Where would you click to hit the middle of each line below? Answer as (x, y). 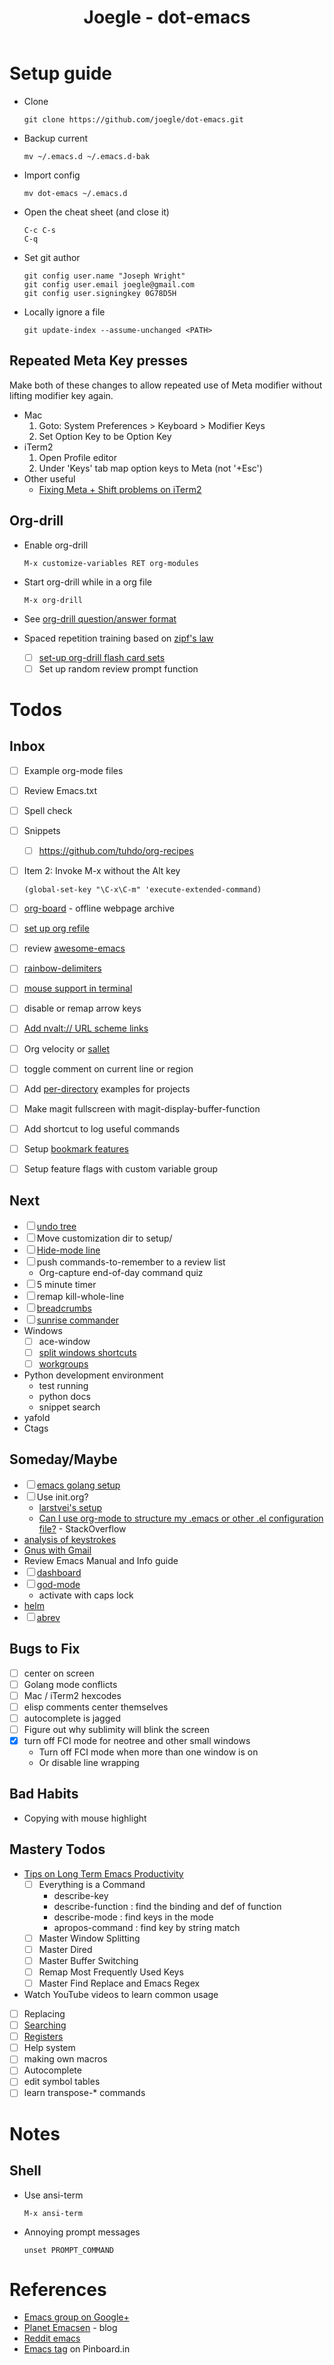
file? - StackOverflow (82, 1528)
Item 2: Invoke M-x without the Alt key (102, 870)
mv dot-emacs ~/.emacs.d (75, 193)
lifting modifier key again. (61, 395)
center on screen (59, 1673)
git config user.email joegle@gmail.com (109, 284)
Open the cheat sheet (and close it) (96, 212)
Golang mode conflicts (70, 1684)
